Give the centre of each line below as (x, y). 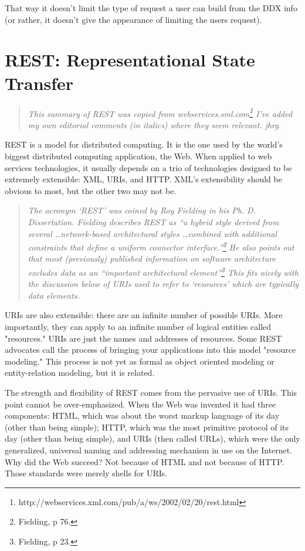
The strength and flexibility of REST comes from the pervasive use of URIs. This (151, 392)
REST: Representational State (130, 60)
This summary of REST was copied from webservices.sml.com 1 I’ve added (160, 112)
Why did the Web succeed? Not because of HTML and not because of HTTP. (145, 461)
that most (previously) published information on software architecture (152, 258)
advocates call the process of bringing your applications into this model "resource (150, 350)
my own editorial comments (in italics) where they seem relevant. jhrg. (155, 124)
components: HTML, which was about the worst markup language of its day (142, 415)
